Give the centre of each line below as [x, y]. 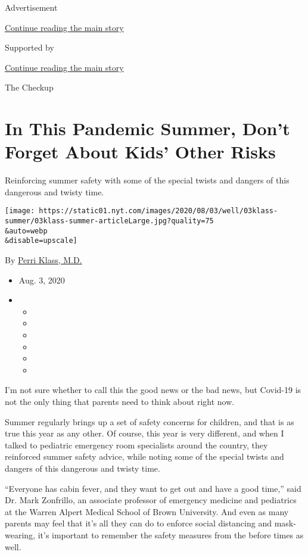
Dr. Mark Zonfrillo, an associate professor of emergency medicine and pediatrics [151, 500]
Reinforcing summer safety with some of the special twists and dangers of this [147, 180]
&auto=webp [26, 231]
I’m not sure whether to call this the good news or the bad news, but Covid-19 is [153, 390]
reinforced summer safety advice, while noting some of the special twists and [144, 456]
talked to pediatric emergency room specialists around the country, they [136, 445]
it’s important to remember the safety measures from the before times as [171, 534]
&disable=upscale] [41, 241]
